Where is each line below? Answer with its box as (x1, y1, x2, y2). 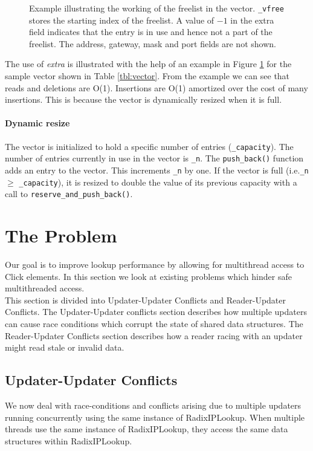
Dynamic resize (5, 117, 70, 129)
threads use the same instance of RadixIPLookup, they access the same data (5, 423, 288, 435)
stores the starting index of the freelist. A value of (29, 13, 215, 26)
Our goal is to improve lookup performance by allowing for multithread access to (5, 258, 305, 271)
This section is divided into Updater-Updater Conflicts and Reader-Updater (5, 293, 286, 306)
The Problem (5, 223, 117, 248)
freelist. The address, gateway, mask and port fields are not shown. (29, 37, 276, 50)
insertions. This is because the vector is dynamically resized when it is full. (5, 93, 282, 106)
